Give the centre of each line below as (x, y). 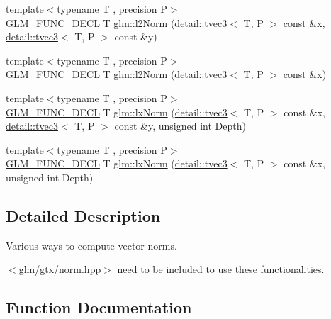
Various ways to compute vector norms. (91, 245)
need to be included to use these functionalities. (221, 269)
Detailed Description (83, 215)
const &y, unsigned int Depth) (180, 126)
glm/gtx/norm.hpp (60, 269)
